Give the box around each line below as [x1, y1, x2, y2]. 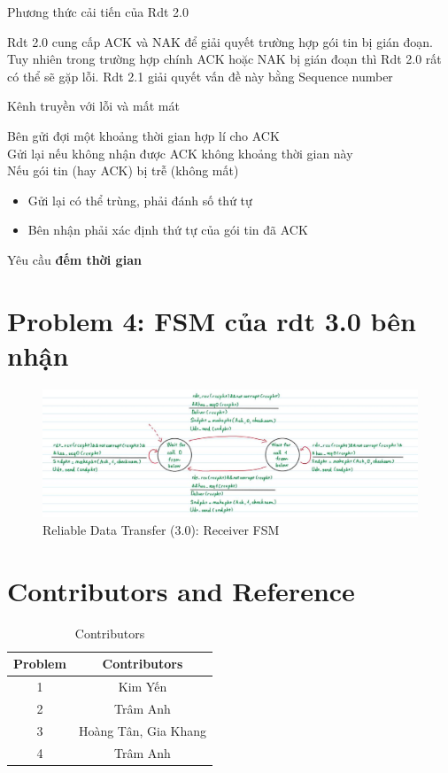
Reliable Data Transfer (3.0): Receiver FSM [42, 520, 280, 538]
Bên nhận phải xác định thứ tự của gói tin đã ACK [27, 220, 308, 239]
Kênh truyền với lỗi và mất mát [7, 97, 180, 115]
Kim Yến [118, 677, 167, 696]
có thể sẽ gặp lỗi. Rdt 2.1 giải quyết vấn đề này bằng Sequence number [7, 66, 393, 85]
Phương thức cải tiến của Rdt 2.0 [7, 3, 189, 20]
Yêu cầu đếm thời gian [7, 250, 142, 268]
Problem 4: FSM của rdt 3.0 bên [7, 302, 417, 338]
